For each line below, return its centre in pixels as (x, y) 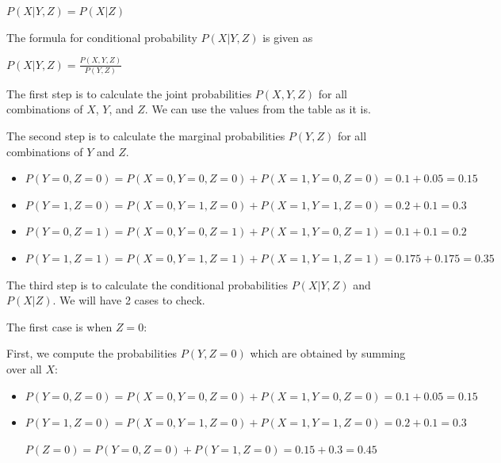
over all (24, 368)
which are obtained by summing (328, 353)
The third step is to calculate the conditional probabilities (147, 284)
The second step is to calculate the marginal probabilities (146, 136)
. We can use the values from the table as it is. (258, 109)
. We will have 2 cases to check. (129, 300)
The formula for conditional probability (102, 37)
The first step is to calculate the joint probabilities (129, 93)
